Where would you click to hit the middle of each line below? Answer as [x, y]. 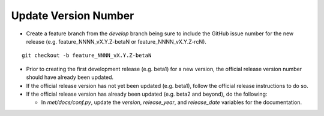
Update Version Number [73, 16]
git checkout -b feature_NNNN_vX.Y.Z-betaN [87, 56]
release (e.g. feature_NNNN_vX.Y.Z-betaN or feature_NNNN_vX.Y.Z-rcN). [116, 41]
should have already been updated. [70, 77]
